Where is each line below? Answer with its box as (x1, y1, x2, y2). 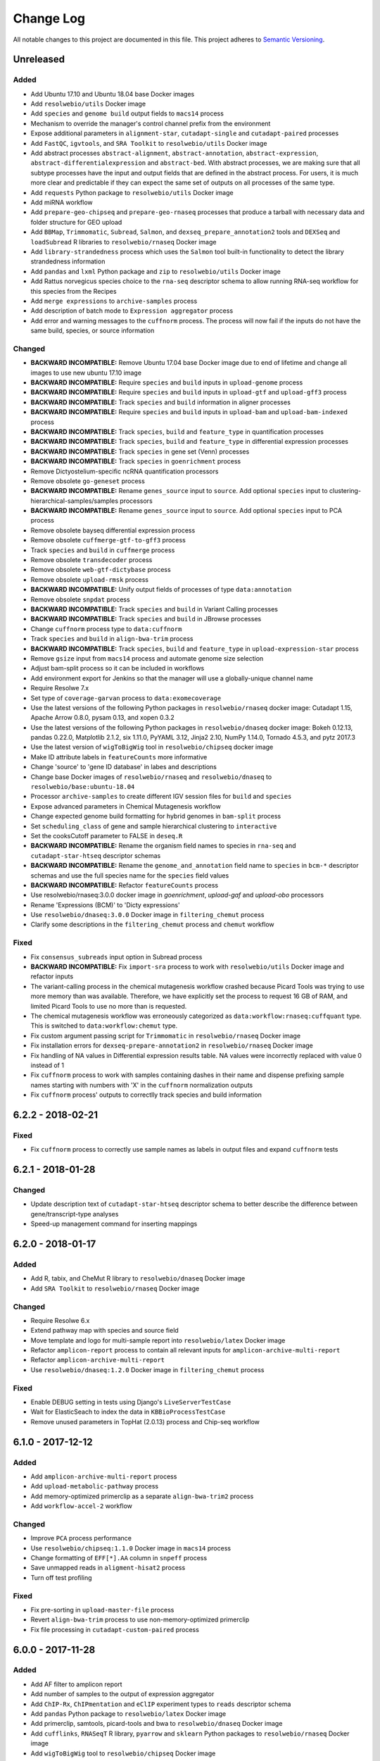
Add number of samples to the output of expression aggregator (30, 1690, 215, 1698)
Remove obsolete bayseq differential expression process (30, 525, 196, 535)
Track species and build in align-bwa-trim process (30, 635, 194, 643)
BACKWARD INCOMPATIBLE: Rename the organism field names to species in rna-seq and (30, 842, 296, 850)
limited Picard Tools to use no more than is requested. (30, 1002, 187, 1010)
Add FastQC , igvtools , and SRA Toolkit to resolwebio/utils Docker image (30, 139, 267, 147)
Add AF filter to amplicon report (30, 1680, 122, 1688)
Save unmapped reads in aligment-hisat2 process (30, 1564, 186, 1572)
